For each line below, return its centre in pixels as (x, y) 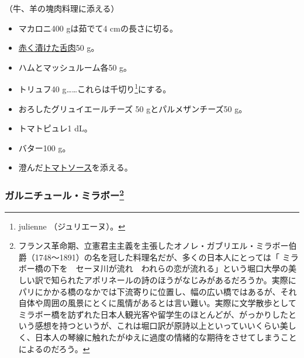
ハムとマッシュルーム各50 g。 (75, 67)
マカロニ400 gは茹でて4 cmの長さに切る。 (98, 28)
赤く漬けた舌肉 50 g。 (59, 48)
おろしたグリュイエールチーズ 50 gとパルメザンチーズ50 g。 (133, 108)
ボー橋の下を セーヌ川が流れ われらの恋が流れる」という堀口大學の (153, 268)
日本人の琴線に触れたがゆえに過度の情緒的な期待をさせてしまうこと (166, 337)
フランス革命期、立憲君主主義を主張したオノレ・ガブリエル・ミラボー (153, 246)
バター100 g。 (44, 147)
